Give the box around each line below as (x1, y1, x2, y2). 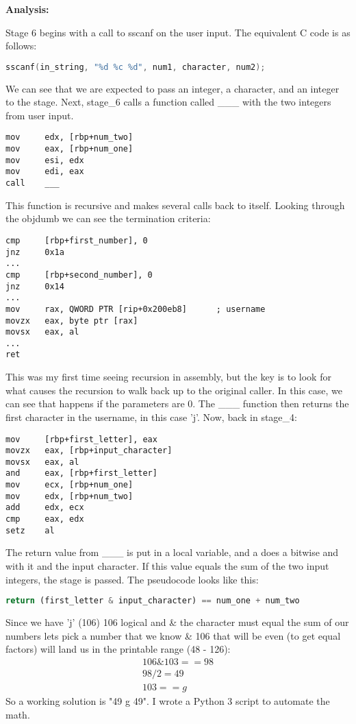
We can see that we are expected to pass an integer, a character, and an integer (5, 81, 340, 95)
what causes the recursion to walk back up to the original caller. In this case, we (5, 383, 343, 397)
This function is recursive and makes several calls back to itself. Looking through (5, 197, 345, 212)
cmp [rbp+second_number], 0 (5, 269, 153, 280)
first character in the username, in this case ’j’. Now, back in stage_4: (5, 409, 297, 424)
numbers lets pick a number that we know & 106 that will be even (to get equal (5, 628, 341, 642)
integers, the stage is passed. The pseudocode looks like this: (5, 572, 259, 586)
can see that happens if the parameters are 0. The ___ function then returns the (5, 396, 349, 411)
